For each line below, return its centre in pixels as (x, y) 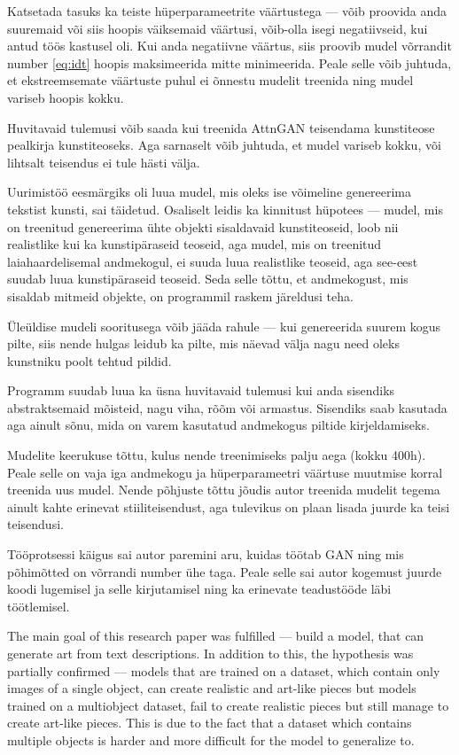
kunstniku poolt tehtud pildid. (89, 360)
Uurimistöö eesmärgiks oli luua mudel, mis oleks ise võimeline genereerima (209, 192)
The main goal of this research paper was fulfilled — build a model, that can (216, 636)
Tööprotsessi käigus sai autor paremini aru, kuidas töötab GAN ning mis (206, 554)
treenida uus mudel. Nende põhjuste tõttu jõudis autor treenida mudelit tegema (224, 490)
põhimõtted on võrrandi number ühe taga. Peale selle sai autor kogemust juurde (225, 571)
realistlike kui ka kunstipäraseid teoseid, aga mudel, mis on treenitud (194, 244)
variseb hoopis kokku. (66, 97)
